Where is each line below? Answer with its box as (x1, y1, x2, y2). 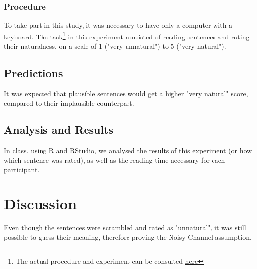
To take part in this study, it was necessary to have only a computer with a (4, 20, 233, 30)
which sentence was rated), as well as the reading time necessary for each (4, 154, 225, 165)
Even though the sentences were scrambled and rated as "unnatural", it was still (4, 222, 246, 232)
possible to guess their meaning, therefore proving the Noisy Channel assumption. (4, 231, 252, 242)
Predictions (4, 65, 63, 80)
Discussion (4, 193, 77, 214)
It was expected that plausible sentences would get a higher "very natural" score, (4, 88, 248, 98)
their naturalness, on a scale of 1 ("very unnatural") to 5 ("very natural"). (4, 41, 226, 51)
